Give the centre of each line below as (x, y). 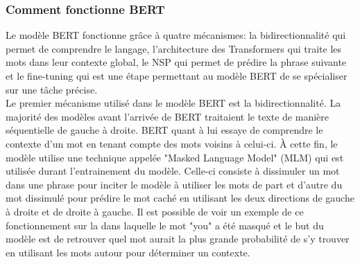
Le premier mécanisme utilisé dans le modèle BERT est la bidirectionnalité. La (173, 103)
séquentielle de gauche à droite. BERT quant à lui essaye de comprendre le (164, 130)
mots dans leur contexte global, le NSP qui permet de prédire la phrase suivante (176, 62)
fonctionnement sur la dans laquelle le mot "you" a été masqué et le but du (165, 225)
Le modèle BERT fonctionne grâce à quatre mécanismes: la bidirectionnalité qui (176, 35)
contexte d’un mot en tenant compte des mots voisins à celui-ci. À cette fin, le (172, 143)
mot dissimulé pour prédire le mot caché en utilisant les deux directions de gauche (180, 198)
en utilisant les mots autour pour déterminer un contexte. (128, 252)
